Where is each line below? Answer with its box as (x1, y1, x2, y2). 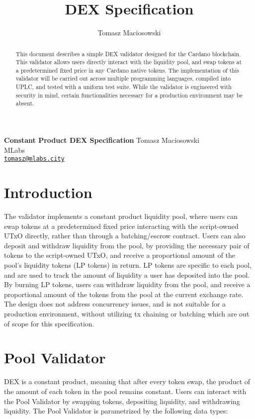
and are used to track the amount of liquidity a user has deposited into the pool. (4, 269, 250, 280)
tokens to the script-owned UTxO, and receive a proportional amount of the (4, 250, 236, 260)
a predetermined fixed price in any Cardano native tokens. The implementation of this (15, 66, 239, 74)
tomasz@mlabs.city (4, 155, 65, 163)
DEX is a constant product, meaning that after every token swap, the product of (4, 376, 251, 387)
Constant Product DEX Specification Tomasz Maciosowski (4, 135, 200, 145)
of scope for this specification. (4, 318, 94, 328)
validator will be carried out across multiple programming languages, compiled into (15, 74, 231, 83)
